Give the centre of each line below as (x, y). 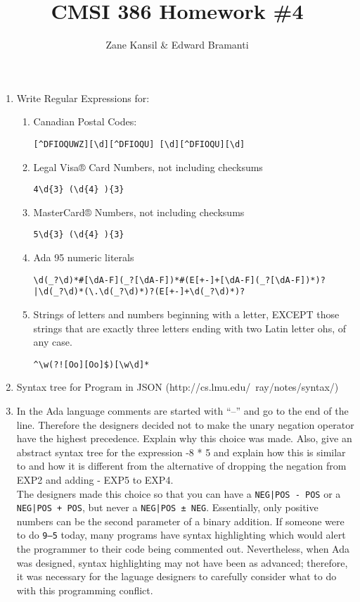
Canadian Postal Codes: (85, 121)
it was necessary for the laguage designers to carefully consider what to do (176, 576)
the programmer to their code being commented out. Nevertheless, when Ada (183, 549)
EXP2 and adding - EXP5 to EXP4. (95, 479)
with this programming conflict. (85, 590)
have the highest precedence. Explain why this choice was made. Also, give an (184, 438)
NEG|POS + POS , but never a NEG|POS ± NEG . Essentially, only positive (167, 507)
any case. (53, 342)
